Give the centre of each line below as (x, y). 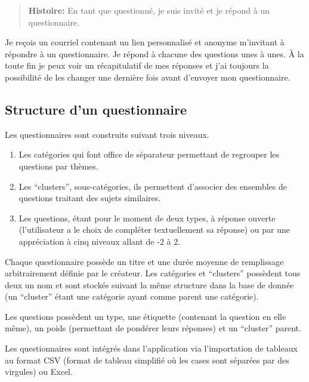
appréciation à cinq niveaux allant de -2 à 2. (100, 241)
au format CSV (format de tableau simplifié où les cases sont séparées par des (147, 360)
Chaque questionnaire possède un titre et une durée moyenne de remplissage (144, 261)
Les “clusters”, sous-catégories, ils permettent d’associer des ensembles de (153, 186)
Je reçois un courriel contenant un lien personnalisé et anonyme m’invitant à (145, 42)
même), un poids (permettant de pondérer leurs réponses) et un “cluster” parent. (153, 328)
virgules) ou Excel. (39, 372)
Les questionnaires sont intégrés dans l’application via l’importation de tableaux (151, 348)
